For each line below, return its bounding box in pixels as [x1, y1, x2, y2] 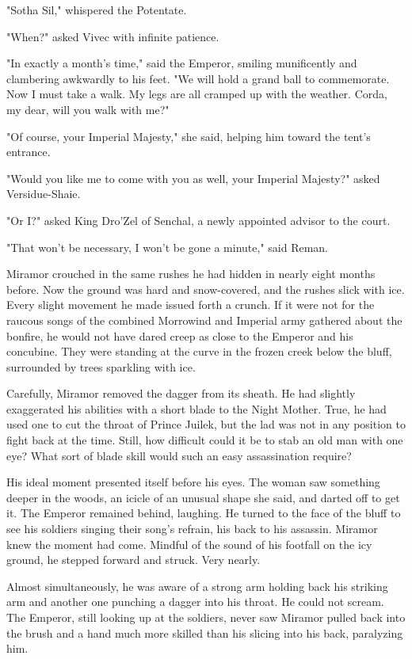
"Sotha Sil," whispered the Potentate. [6, 2, 187, 17]
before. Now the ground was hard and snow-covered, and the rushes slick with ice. [6, 280, 405, 297]
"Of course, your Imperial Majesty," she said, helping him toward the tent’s [6, 128, 371, 144]
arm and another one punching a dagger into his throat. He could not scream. [6, 593, 384, 610]
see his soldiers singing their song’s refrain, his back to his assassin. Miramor [6, 520, 378, 537]
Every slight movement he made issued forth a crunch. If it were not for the [6, 296, 375, 313]
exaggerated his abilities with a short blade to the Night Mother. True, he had [6, 400, 387, 417]
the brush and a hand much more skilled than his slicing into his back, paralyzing [6, 624, 403, 641]
